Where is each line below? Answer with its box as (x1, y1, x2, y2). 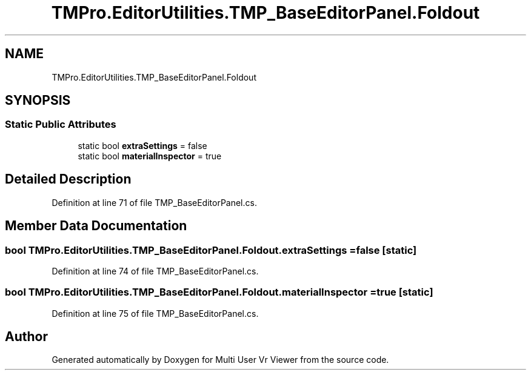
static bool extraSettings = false (78, 140, 207, 151)
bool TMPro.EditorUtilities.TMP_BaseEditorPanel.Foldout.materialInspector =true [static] (5, 286, 433, 299)
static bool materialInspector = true (78, 150, 222, 161)
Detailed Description (5, 171, 132, 187)
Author (5, 329, 48, 345)
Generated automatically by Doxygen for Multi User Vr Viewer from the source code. (52, 354, 389, 365)
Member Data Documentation (5, 218, 187, 234)
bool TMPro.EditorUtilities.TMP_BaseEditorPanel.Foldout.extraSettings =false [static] (5, 244, 417, 256)
